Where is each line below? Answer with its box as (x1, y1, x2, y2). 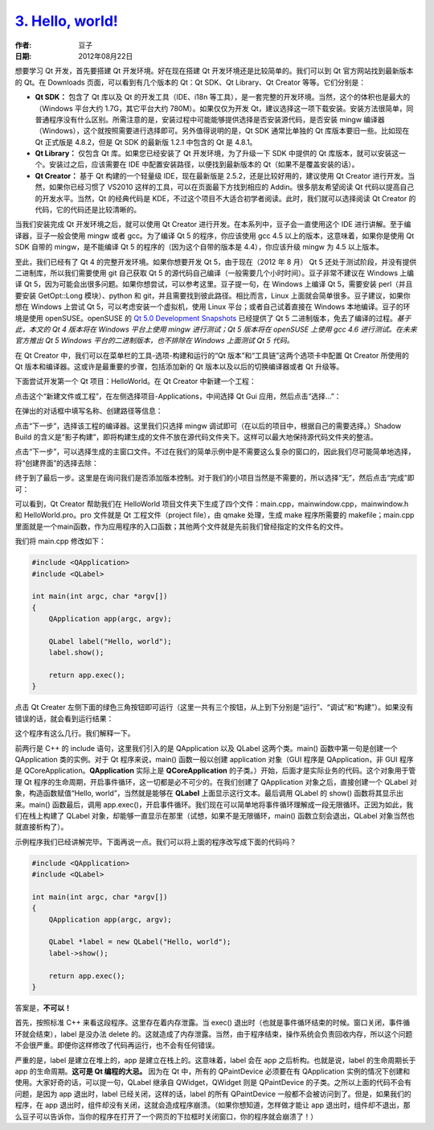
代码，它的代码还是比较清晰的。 (35, 205, 141, 215)
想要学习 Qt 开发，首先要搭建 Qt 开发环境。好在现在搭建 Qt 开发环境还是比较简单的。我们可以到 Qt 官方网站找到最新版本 (14, 66, 414, 76)
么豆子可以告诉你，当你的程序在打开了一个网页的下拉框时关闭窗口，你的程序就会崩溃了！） (14, 1111, 317, 1121)
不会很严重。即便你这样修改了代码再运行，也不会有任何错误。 (14, 1041, 219, 1050)
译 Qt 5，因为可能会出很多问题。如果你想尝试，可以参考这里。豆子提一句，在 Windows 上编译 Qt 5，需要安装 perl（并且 (14, 279, 413, 289)
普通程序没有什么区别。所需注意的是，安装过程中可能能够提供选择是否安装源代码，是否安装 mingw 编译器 (35, 114, 385, 124)
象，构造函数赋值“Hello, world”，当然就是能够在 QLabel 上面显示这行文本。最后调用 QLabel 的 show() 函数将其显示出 (14, 789, 403, 798)
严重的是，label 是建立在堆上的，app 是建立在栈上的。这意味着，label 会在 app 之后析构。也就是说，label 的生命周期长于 (14, 1055, 416, 1065)
